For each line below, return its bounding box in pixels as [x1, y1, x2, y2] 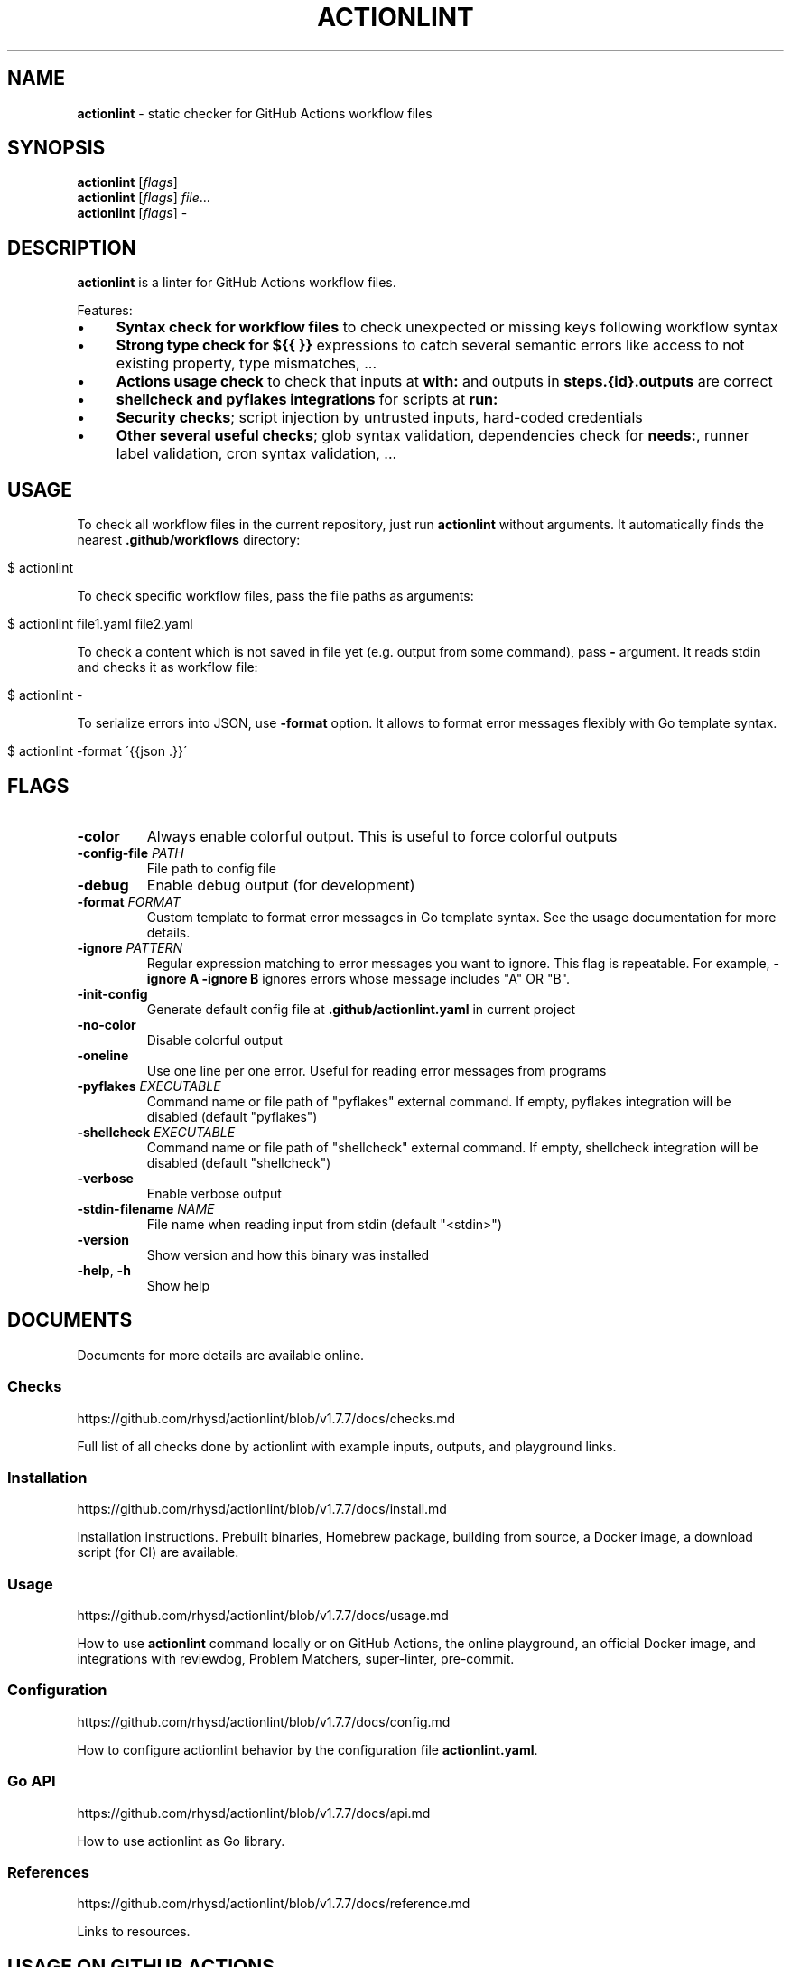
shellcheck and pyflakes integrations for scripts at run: [116, 390, 498, 409]
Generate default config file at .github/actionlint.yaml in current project [146, 1001, 575, 1017]
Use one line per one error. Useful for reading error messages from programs [146, 1062, 607, 1078]
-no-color [77, 1016, 136, 1032]
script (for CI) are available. [77, 1544, 239, 1561]
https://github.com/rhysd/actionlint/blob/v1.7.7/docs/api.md [77, 1804, 431, 1821]
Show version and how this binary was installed [146, 1246, 430, 1263]
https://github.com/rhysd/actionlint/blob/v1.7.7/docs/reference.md [77, 1896, 470, 1912]
